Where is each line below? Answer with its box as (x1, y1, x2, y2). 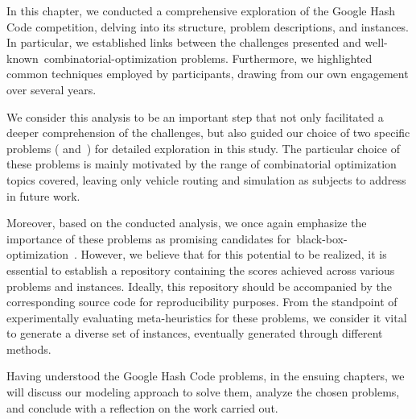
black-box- (296, 230, 348, 247)
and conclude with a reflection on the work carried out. (6, 399, 278, 416)
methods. (6, 340, 51, 357)
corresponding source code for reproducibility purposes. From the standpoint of (6, 293, 397, 310)
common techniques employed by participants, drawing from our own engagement (6, 65, 409, 82)
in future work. (6, 187, 80, 204)
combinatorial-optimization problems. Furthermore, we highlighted (43, 49, 373, 66)
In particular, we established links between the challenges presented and (6, 34, 361, 51)
